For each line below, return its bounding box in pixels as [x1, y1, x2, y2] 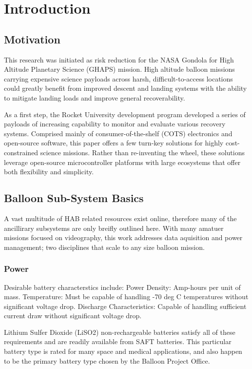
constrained [4, 147, 39, 157]
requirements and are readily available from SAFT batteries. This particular [4, 336, 232, 347]
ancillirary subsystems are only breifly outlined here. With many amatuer [4, 223, 224, 233]
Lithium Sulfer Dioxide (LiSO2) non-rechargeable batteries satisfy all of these [4, 327, 235, 337]
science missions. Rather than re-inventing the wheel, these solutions [40, 147, 245, 157]
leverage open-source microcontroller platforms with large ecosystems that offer [4, 157, 241, 167]
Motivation [4, 31, 60, 46]
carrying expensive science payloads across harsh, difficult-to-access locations [4, 73, 233, 83]
